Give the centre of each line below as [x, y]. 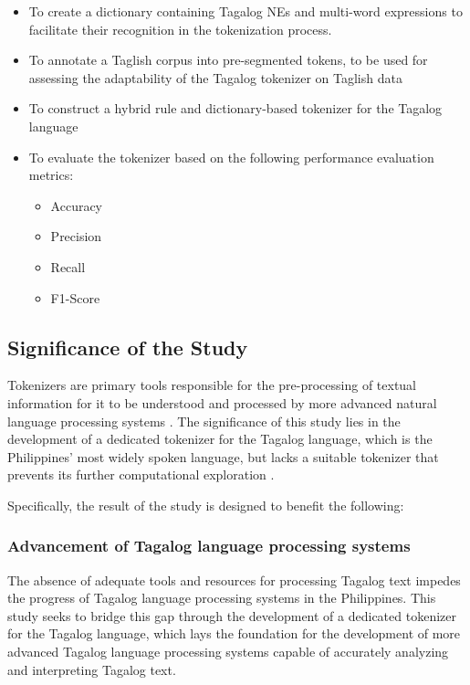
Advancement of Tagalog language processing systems [209, 546]
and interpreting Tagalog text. [92, 669]
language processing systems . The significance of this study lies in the [204, 421]
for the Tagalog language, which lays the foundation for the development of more [234, 633]
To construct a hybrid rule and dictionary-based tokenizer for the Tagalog [235, 108]
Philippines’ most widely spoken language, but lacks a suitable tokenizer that [223, 456]
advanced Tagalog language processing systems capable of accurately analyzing [228, 652]
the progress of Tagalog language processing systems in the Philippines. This [222, 598]
